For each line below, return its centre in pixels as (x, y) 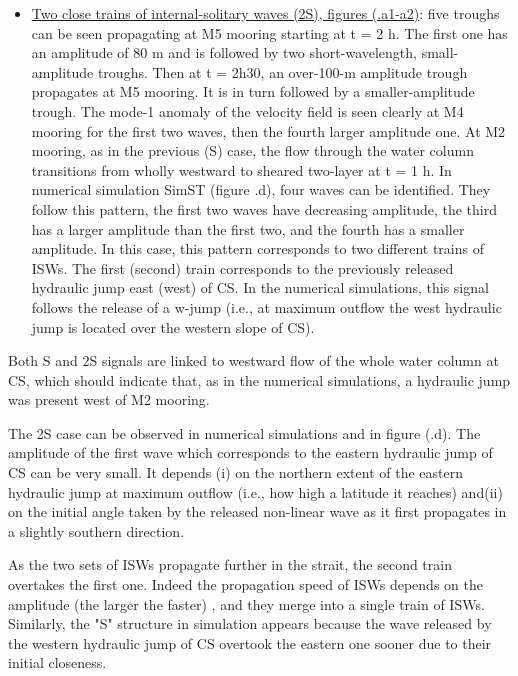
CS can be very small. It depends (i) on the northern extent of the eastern (235, 472)
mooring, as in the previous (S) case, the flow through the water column (252, 150)
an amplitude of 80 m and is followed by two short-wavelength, (224, 52)
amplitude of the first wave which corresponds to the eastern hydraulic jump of (250, 452)
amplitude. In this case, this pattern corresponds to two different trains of (257, 248)
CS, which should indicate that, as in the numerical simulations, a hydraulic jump (259, 379)
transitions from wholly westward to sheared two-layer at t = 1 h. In (241, 169)
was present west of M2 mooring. (109, 399)
